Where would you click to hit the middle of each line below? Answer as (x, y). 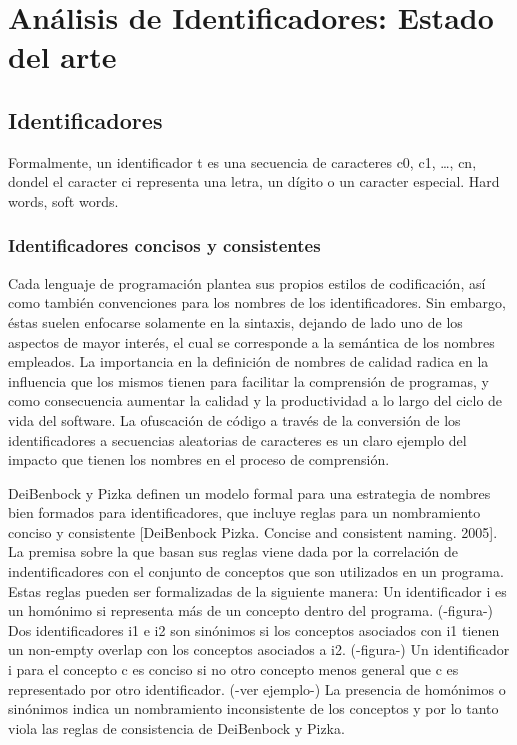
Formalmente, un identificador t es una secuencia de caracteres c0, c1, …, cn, (242, 161)
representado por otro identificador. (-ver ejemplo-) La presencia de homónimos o (257, 688)
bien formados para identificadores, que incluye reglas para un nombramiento (244, 512)
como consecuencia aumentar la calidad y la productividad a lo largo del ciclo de (255, 400)
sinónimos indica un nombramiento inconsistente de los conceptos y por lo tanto (253, 708)
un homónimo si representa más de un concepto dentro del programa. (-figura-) (251, 610)
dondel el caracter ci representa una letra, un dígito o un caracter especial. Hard (254, 181)
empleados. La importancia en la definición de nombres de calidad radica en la (248, 361)
